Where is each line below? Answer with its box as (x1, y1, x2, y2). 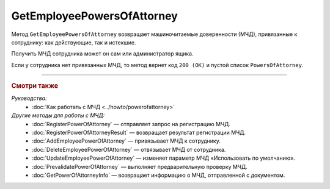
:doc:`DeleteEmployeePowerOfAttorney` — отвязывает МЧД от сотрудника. (32, 146, 226, 153)
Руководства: (11, 94, 47, 102)
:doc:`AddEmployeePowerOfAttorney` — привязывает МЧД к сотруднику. (32, 137, 221, 144)
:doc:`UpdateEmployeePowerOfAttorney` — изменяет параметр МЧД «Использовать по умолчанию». (32, 154, 296, 162)
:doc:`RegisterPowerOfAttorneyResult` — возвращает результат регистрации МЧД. (32, 129, 246, 136)
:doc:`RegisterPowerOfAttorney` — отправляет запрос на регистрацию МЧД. (32, 120, 230, 127)
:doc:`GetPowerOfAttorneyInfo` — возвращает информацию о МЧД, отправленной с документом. (32, 171, 285, 179)
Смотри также (11, 82, 59, 90)
